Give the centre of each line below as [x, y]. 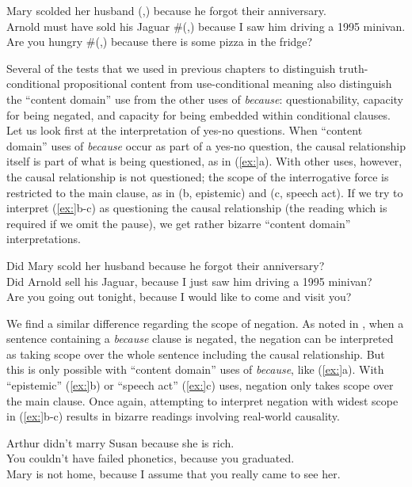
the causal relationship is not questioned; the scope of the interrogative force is [198, 176]
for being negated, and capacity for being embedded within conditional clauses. [198, 114]
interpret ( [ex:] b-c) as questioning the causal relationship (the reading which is [197, 208]
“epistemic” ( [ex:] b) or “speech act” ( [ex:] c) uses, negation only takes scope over [200, 385]
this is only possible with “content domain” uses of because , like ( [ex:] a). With [195, 369]
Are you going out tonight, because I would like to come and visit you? [179, 297]
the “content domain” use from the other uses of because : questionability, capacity [205, 99]
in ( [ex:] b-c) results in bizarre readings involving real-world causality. [173, 416]
